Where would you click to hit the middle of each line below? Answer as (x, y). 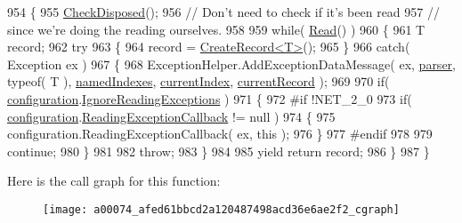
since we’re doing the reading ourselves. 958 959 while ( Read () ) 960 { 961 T (216, 29)
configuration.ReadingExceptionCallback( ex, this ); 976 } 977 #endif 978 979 (220, 134)
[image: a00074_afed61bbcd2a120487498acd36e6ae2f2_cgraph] (221, 209)
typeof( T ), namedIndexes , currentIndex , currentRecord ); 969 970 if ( (199, 81)
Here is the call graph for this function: (114, 181)
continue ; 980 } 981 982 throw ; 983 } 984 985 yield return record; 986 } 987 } (219, 151)
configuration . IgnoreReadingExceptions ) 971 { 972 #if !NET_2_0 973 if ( (210, 98)
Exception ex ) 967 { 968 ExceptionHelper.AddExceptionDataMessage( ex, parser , (231, 64)
